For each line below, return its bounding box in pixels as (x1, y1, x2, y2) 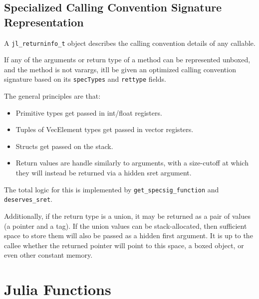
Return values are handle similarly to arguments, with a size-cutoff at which (15, 157, 249, 168)
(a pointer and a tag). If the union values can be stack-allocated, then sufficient (4, 220, 247, 231)
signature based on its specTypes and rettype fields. (4, 74, 166, 84)
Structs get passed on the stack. (15, 141, 113, 151)
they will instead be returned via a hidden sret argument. (15, 167, 192, 178)
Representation (4, 14, 84, 29)
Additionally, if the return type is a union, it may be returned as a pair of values (4, 210, 251, 221)
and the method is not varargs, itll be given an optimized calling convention (4, 64, 236, 74)
